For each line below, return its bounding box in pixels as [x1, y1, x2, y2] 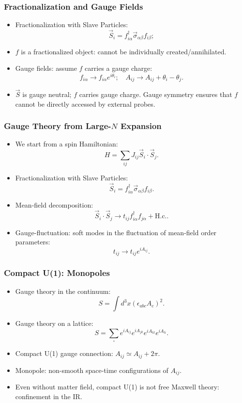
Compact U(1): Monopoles [4, 267, 110, 279]
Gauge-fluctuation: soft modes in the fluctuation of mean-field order [15, 227, 217, 237]
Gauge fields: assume [15, 63, 77, 73]
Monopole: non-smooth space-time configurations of [15, 365, 168, 375]
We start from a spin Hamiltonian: [15, 138, 118, 148]
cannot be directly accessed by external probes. [15, 99, 155, 109]
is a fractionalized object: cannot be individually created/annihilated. [21, 47, 227, 57]
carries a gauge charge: [85, 63, 152, 73]
